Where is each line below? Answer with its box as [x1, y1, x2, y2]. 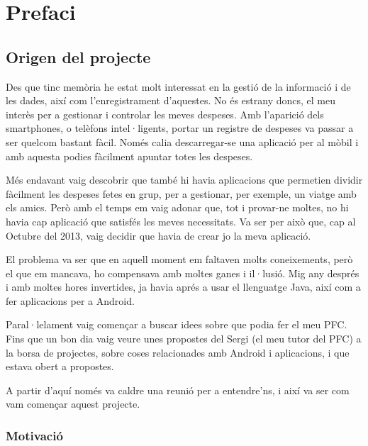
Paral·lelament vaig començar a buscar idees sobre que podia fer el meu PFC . [6, 317, 347, 332]
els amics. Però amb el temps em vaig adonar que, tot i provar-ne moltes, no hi [6, 200, 349, 215]
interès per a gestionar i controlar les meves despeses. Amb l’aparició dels [6, 106, 324, 121]
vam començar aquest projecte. [6, 396, 140, 411]
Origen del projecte [6, 45, 151, 67]
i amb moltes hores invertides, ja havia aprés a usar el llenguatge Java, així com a [6, 279, 361, 294]
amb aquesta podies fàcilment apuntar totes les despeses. [6, 148, 253, 163]
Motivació [6, 426, 63, 444]
